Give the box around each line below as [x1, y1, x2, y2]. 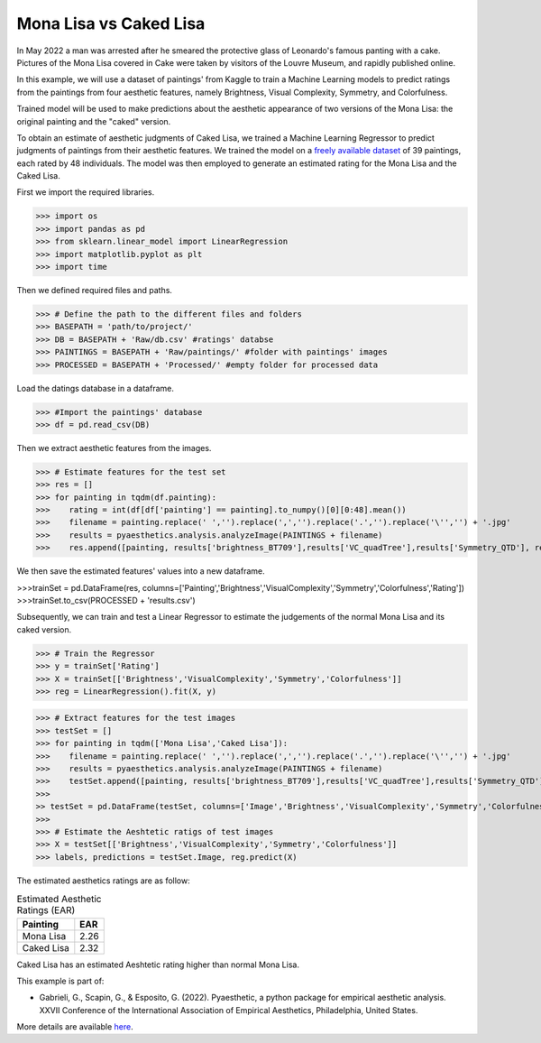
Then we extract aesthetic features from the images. [16, 442, 212, 453]
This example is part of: [16, 975, 105, 986]
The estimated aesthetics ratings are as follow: [16, 875, 190, 886]
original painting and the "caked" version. [16, 115, 171, 126]
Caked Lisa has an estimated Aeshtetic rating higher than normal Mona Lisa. [16, 959, 299, 970]
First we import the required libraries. [16, 187, 155, 198]
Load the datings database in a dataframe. [16, 383, 175, 393]
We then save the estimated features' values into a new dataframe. [16, 566, 265, 577]
